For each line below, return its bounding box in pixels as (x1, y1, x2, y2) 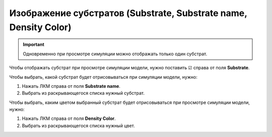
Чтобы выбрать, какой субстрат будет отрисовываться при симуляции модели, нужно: (9, 74, 197, 80)
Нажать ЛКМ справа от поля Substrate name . (22, 83, 121, 89)
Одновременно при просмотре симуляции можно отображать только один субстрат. (23, 51, 208, 57)
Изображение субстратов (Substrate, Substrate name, (9, 8, 247, 19)
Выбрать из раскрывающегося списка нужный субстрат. (22, 90, 145, 96)
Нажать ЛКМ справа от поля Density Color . (22, 115, 116, 121)
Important (23, 42, 45, 48)
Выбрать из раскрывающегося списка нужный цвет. (22, 122, 135, 128)
